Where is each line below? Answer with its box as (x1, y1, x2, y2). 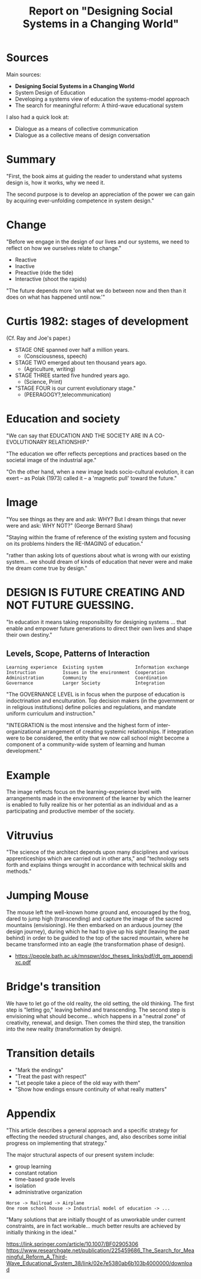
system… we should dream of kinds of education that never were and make (6, 558, 193, 565)
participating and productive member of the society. (6, 807, 135, 815)
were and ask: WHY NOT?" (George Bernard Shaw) (6, 522, 133, 529)
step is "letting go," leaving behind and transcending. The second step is (6, 1006, 186, 1013)
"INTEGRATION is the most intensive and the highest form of (6, 722, 156, 729)
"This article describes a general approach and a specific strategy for (6, 1127, 178, 1134)
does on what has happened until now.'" (6, 293, 106, 301)
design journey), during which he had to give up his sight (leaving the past (6, 928, 190, 935)
